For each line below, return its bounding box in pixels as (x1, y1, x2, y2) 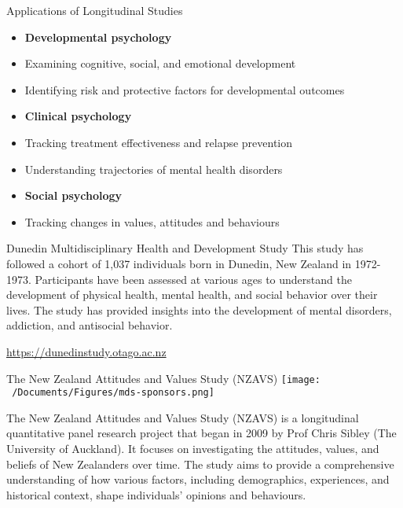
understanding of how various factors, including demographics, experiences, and (6, 471, 390, 488)
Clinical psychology (24, 108, 132, 124)
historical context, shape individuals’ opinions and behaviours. (6, 486, 306, 502)
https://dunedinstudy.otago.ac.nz (6, 343, 167, 359)
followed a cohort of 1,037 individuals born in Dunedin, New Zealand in (6, 255, 352, 271)
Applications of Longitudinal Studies (6, 2, 183, 18)
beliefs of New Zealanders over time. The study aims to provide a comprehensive (6, 455, 394, 472)
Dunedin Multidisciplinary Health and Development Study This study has (6, 240, 364, 256)
